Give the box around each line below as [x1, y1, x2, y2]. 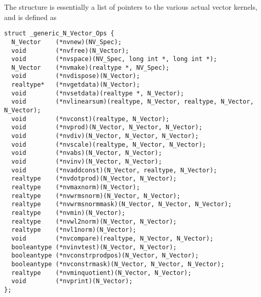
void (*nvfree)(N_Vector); [11, 47, 129, 54]
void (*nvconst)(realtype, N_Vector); [11, 115, 170, 123]
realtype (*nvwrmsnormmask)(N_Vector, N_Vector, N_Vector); [11, 201, 232, 208]
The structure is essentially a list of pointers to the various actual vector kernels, [4, 2, 257, 12]
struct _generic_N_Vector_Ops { [4, 30, 114, 37]
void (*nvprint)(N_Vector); [11, 278, 133, 285]
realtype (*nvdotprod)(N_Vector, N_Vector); [11, 175, 177, 183]
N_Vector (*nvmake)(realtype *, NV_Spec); [11, 64, 170, 71]
